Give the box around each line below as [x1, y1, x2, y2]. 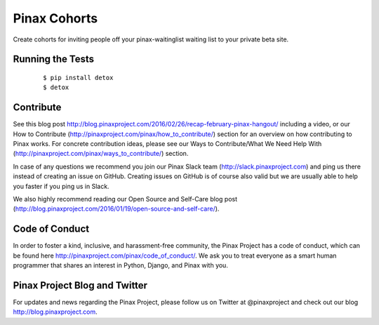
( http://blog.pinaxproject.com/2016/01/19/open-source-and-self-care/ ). [13, 204, 220, 213]
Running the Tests [13, 53, 95, 65]
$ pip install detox [43, 74, 114, 81]
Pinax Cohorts [13, 11, 98, 26]
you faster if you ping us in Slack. [13, 182, 109, 190]
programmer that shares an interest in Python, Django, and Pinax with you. [13, 261, 228, 270]
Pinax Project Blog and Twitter [13, 279, 147, 291]
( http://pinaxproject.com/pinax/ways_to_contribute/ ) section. [13, 150, 189, 158]
